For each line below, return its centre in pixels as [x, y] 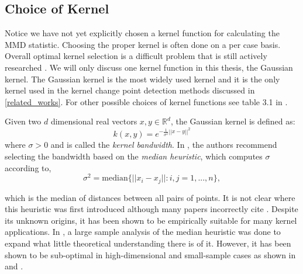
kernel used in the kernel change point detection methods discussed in [130, 90]
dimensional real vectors [94, 121]
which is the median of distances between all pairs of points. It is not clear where [150, 197]
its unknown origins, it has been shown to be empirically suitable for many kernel [151, 220]
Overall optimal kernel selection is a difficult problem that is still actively [136, 56]
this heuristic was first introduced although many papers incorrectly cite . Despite [151, 209]
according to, [28, 167]
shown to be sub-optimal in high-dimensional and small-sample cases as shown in [150, 254]
